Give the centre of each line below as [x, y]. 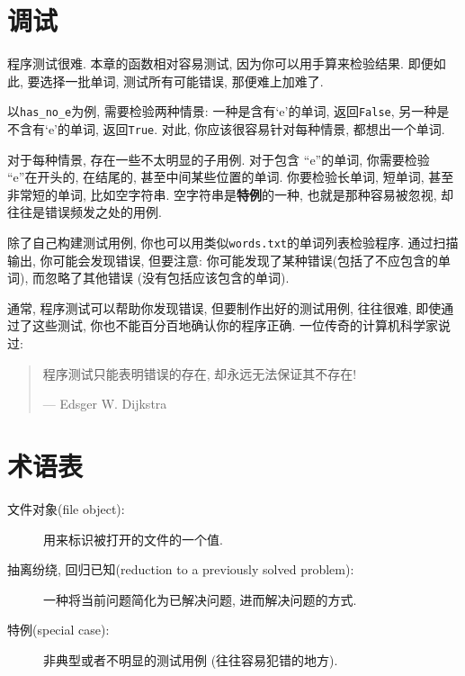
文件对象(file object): [66, 508]
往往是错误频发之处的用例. [85, 212]
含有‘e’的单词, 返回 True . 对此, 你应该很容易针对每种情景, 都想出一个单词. [232, 128]
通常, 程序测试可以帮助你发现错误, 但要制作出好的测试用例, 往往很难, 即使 [224, 307]
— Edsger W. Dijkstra [105, 404]
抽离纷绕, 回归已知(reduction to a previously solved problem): [181, 569]
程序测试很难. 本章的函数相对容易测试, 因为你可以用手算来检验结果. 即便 [220, 63]
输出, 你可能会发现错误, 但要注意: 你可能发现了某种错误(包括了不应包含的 [223, 260]
